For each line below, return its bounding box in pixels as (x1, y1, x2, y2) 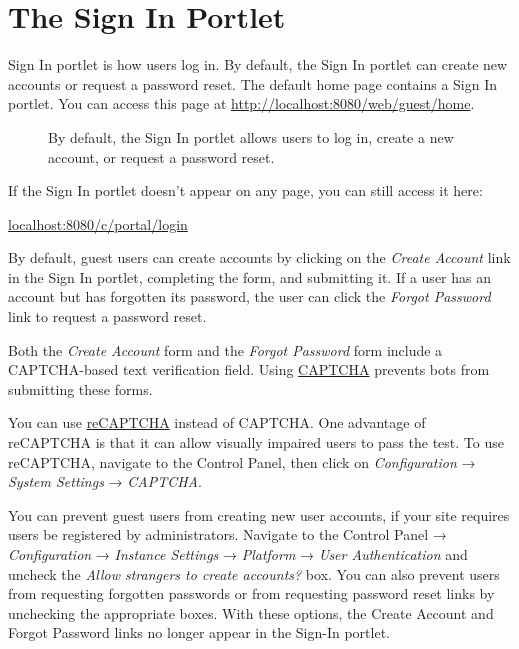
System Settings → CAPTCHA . (8, 471, 202, 492)
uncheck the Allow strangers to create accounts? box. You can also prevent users (8, 563, 500, 584)
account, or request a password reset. (48, 146, 275, 167)
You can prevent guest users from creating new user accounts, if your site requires (8, 504, 510, 525)
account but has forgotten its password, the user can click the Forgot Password (8, 286, 491, 307)
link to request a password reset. (8, 306, 207, 327)
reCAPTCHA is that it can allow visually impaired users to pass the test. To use (8, 432, 504, 453)
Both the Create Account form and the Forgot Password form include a (8, 339, 443, 360)
